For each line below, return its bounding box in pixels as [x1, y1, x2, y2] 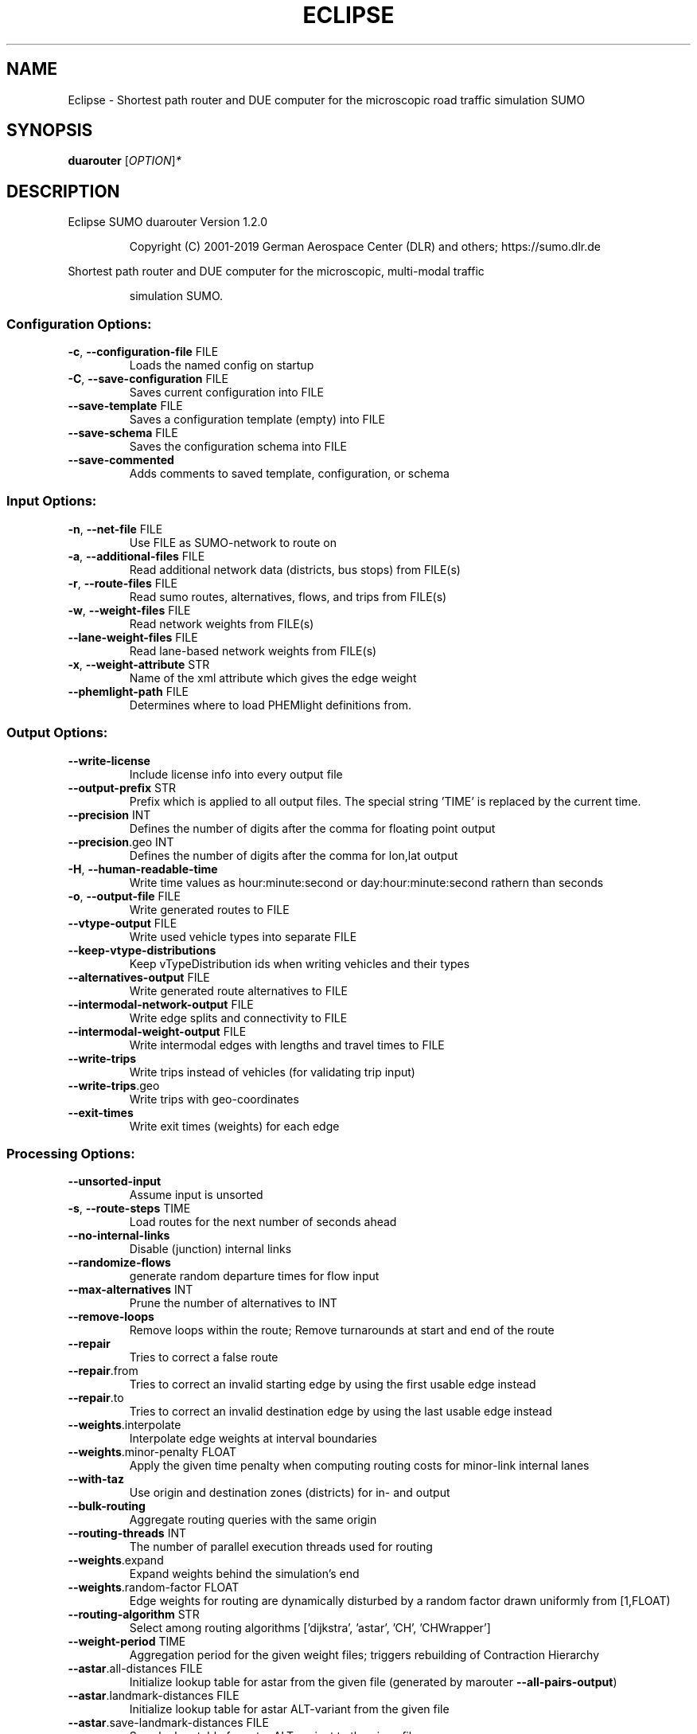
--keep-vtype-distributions [68, 943, 216, 957]
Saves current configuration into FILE [129, 385, 324, 400]
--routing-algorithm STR [68, 1607, 200, 1622]
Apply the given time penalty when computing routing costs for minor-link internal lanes [129, 1459, 590, 1473]
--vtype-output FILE [68, 916, 177, 930]
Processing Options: [6, 1145, 135, 1162]
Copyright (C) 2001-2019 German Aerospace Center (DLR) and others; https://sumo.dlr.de [129, 240, 601, 254]
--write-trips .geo [68, 1078, 160, 1092]
